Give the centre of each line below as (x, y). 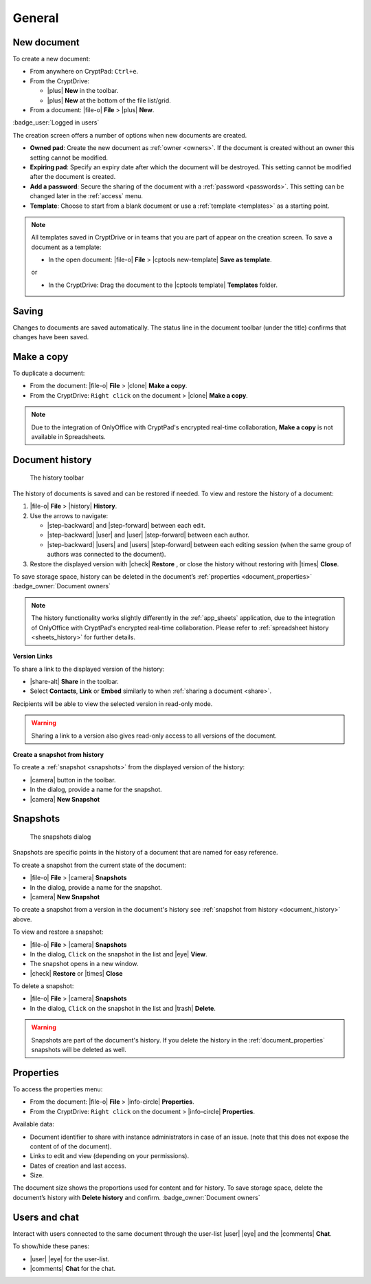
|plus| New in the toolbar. (83, 91)
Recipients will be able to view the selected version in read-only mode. (113, 704)
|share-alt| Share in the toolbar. (75, 682)
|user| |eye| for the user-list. (70, 1259)
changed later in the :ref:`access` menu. (87, 196)
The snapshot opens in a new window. (84, 964)
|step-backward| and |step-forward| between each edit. (126, 525)
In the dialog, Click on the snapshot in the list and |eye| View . (119, 954)
